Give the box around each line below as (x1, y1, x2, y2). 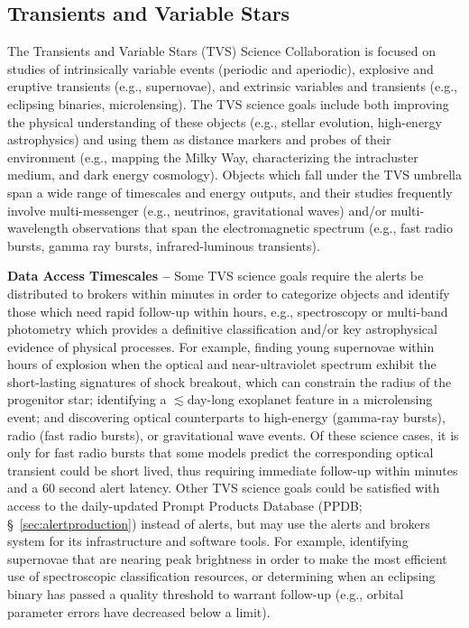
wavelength (7, 218, 69, 237)
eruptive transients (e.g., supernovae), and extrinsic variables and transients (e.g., (7, 77, 457, 96)
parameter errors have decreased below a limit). (7, 602, 271, 621)
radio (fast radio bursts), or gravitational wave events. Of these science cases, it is (7, 425, 459, 444)
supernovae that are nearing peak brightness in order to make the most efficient (7, 549, 447, 568)
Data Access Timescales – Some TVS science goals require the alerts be (7, 266, 424, 285)
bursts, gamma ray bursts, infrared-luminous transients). (7, 235, 320, 254)
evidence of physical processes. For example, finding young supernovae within (7, 337, 435, 356)
